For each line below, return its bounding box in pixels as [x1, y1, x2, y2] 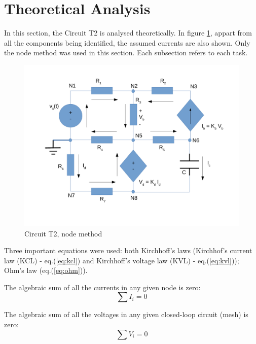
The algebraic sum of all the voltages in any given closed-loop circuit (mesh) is [4, 309, 248, 320]
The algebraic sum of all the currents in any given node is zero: [4, 282, 201, 292]
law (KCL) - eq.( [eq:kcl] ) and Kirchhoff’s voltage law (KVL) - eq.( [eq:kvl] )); [4, 255, 239, 265]
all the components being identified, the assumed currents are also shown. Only [4, 37, 250, 48]
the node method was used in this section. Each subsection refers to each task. [4, 47, 248, 58]
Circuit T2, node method [24, 228, 102, 238]
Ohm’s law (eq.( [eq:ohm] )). [4, 265, 88, 276]
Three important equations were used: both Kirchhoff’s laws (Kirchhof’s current [4, 245, 252, 256]
